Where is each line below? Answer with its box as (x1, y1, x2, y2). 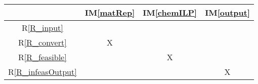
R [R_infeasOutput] (8, 66, 77, 77)
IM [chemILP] (143, 7, 197, 18)
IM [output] (205, 7, 250, 18)
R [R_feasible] (18, 51, 67, 63)
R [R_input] (21, 22, 63, 33)
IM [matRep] (84, 7, 135, 18)
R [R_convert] (18, 36, 67, 48)
